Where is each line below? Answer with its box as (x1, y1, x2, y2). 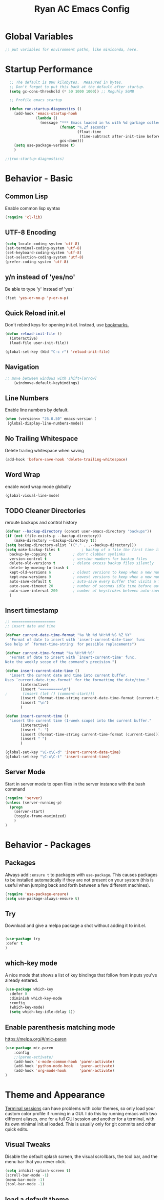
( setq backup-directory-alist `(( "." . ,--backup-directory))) (5, 542, 137, 548)
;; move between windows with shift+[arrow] (5, 376, 97, 381)
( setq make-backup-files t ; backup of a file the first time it (5, 547, 161, 552)
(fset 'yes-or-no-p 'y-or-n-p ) (5, 295, 69, 300)
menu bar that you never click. (5, 1158, 66, 1164)
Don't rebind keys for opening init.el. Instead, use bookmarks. (5, 322, 129, 328)
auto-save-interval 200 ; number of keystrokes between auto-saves (9, 588, 163, 593)
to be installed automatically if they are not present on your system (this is (5, 877, 154, 883)
